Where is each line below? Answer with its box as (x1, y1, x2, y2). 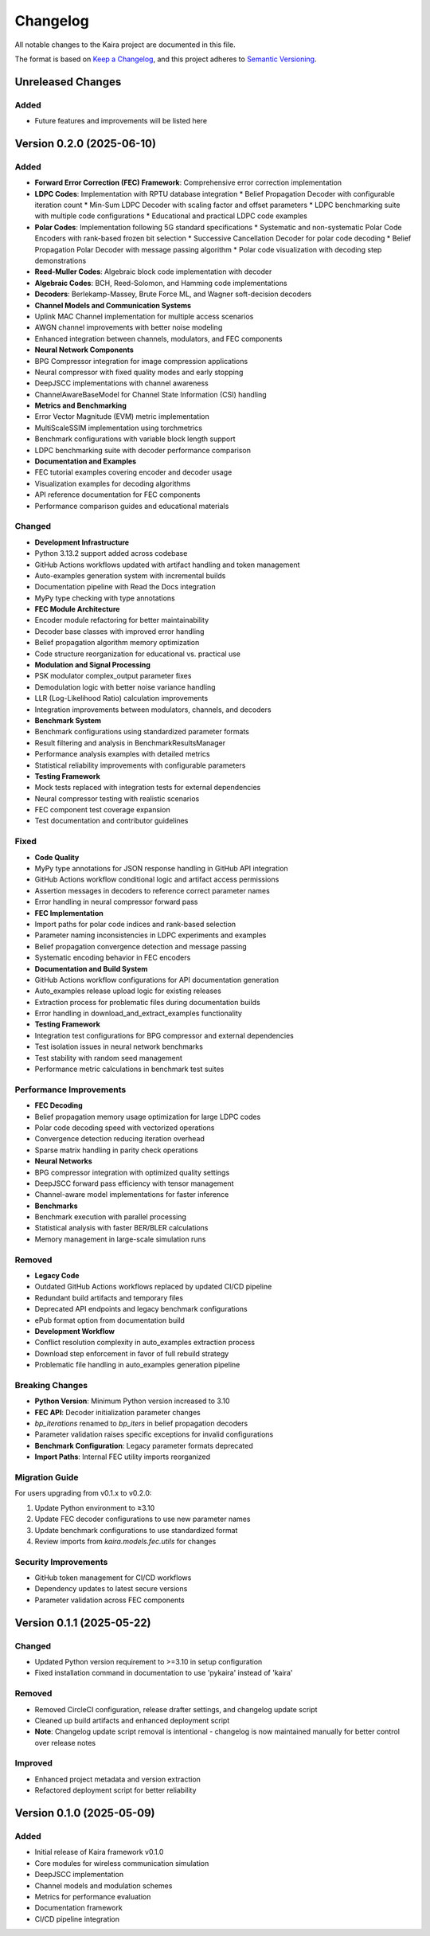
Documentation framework (34, 1903, 123, 1913)
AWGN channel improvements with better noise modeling (34, 323, 223, 332)
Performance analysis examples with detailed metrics (34, 749, 210, 759)
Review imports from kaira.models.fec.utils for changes (34, 1536, 217, 1546)
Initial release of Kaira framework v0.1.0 (34, 1848, 164, 1857)
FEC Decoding (34, 1101, 83, 1110)
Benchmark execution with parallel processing (34, 1212, 187, 1222)
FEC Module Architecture (34, 604, 120, 614)
